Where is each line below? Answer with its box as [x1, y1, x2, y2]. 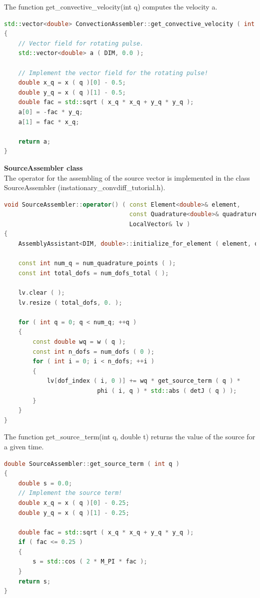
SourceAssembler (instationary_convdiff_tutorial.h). [4, 182, 165, 193]
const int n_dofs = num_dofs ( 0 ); [32, 348, 154, 355]
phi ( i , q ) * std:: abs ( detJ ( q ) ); [97, 387, 237, 394]
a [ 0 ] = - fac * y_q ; [18, 108, 83, 116]
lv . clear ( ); [18, 289, 65, 297]
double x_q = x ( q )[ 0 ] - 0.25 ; [18, 499, 129, 506]
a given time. [4, 441, 44, 451]
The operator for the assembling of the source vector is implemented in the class [4, 172, 250, 183]
